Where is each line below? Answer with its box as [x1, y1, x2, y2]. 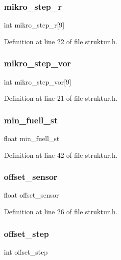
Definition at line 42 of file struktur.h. [4, 149, 118, 160]
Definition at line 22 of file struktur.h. [4, 36, 118, 46]
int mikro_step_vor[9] [4, 76, 72, 87]
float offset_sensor [4, 190, 59, 200]
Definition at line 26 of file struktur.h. [4, 206, 118, 217]
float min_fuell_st [4, 133, 60, 144]
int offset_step [4, 246, 48, 257]
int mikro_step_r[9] [4, 20, 65, 30]
